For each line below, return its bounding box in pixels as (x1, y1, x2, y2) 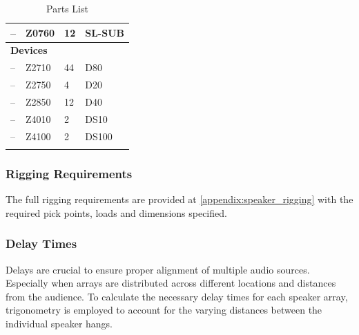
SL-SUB (85, 25, 125, 39)
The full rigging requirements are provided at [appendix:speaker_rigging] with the (6, 192, 353, 207)
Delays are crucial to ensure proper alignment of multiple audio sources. (6, 262, 310, 276)
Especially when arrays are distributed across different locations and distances (6, 276, 336, 290)
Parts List (46, 1, 88, 15)
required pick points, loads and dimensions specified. (6, 205, 227, 220)
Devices (10, 43, 48, 57)
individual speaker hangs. (6, 316, 113, 330)
